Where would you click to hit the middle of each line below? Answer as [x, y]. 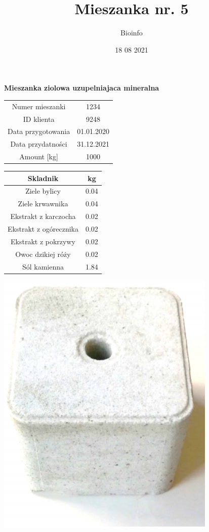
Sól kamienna [43, 266]
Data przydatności [39, 144]
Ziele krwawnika [43, 204]
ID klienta [39, 119]
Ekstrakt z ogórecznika [43, 229]
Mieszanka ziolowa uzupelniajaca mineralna [82, 88]
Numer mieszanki [39, 106]
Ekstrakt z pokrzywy [43, 241]
